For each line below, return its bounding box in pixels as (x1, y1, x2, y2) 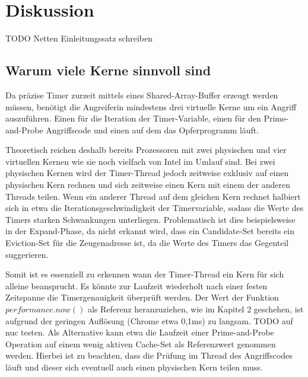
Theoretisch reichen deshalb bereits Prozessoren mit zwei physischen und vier (5, 143, 287, 156)
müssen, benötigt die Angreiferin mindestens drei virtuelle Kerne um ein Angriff (5, 100, 297, 113)
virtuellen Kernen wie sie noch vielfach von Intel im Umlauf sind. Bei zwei (5, 155, 275, 167)
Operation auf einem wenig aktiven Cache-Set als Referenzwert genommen (5, 337, 276, 350)
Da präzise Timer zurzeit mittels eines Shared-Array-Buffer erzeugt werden (5, 88, 278, 101)
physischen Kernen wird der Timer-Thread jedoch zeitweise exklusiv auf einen (5, 167, 289, 179)
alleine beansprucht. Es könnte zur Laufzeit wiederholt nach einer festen (5, 279, 268, 292)
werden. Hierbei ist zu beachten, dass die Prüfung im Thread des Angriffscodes (5, 349, 293, 362)
